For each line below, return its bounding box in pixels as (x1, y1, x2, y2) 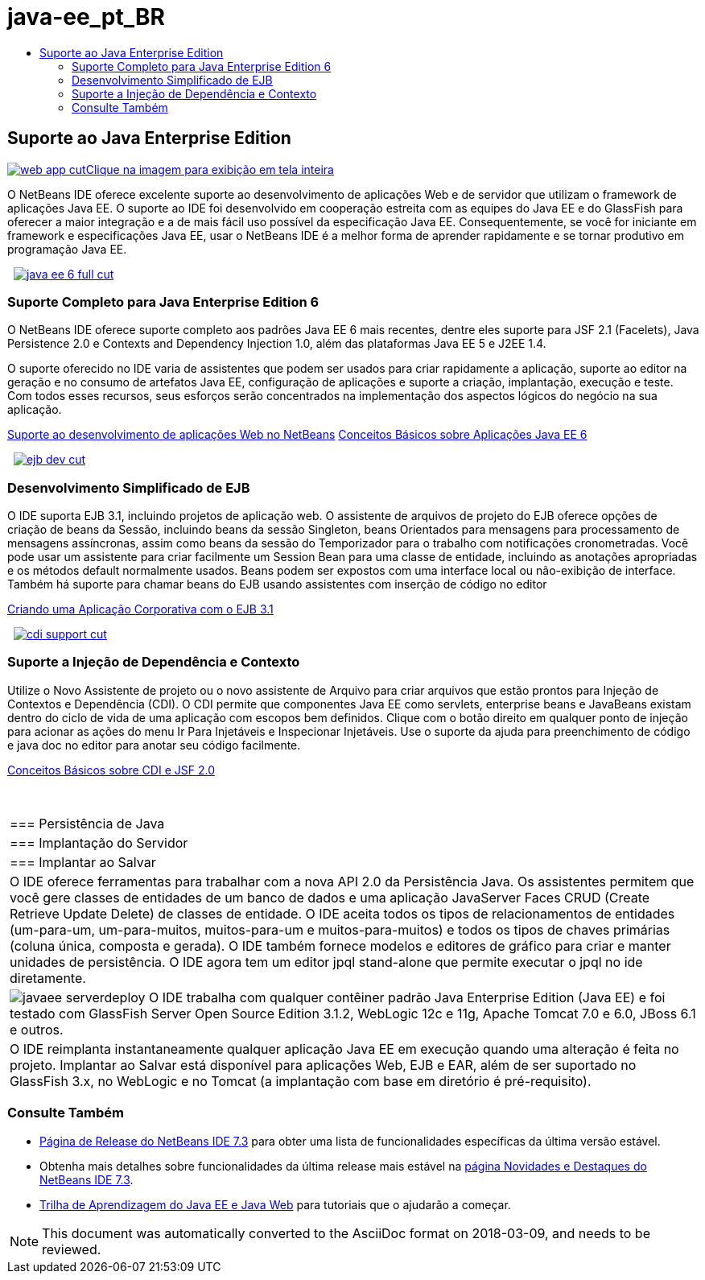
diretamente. (10, 969, 86, 986)
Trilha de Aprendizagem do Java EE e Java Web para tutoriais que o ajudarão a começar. (39, 1197, 511, 1212)
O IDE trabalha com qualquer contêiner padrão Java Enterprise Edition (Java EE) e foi (149, 989, 666, 1005)
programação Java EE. (7, 242, 127, 256)
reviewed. (42, 1241, 101, 1257)
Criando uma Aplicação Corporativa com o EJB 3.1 (7, 602, 274, 617)
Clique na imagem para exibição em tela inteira (85, 162, 334, 176)
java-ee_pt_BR (7, 3, 165, 31)
